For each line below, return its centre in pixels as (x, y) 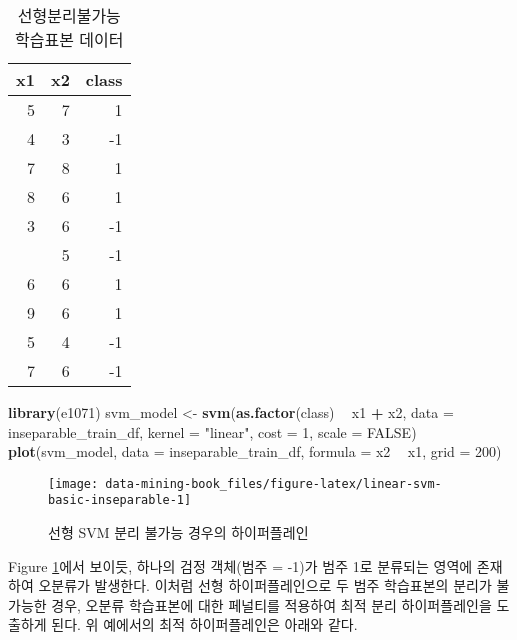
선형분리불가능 (69, 15)
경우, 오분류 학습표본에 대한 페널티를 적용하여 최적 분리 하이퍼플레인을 (271, 604)
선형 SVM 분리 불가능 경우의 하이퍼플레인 (178, 532)
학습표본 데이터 (69, 39)
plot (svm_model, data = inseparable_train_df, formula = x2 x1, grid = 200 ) (255, 451)
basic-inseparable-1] (120, 500)
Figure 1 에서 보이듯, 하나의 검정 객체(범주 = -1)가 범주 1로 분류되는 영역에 (240, 565)
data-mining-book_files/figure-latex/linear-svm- (273, 483)
